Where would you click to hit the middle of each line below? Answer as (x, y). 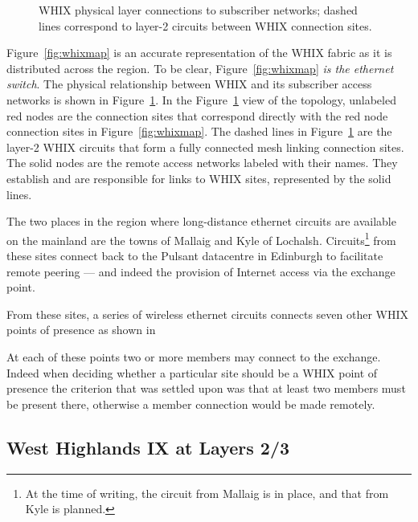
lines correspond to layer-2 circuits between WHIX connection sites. (205, 25)
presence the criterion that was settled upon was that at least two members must (206, 388)
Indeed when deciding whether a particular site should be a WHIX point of (192, 372)
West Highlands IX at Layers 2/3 (148, 447)
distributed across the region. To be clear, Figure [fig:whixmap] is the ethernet (200, 68)
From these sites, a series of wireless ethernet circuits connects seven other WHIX (208, 314)
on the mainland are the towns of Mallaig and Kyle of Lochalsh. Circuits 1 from (201, 239)
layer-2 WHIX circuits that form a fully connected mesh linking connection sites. (205, 147)
